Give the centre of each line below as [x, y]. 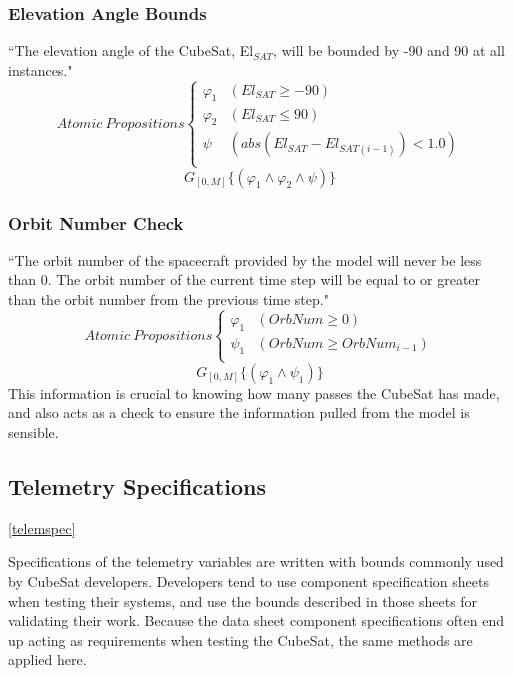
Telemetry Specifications [137, 485]
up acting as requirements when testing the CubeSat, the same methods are [240, 639]
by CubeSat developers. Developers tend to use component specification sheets [248, 580]
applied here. [47, 659]
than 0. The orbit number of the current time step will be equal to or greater [244, 279]
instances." [40, 69]
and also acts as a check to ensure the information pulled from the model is [239, 412]
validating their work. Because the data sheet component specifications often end [256, 620]
